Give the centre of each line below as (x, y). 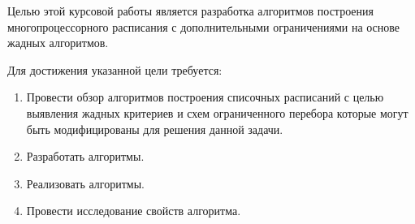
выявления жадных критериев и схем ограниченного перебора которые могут (217, 112)
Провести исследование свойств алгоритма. (134, 211)
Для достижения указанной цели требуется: (115, 69)
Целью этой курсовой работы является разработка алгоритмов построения (190, 11)
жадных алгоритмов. (58, 43)
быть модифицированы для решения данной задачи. (155, 129)
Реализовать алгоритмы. (85, 183)
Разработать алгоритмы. (85, 156)
